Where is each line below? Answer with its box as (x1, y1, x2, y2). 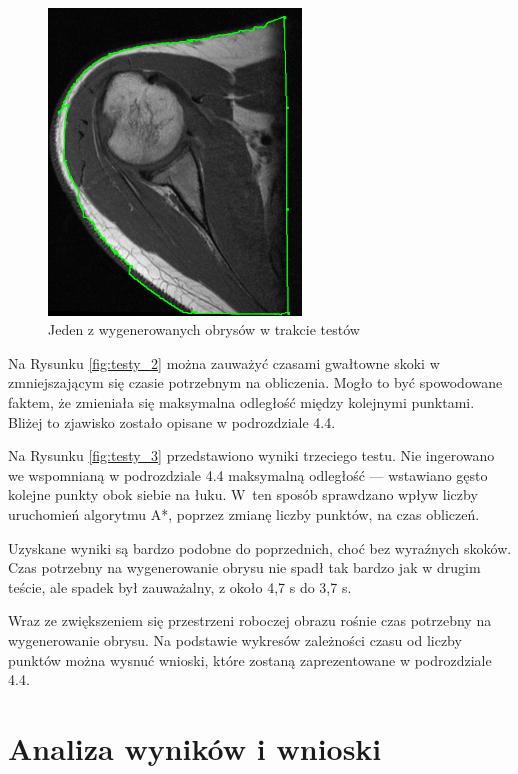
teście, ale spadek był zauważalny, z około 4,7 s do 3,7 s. (8, 576, 352, 597)
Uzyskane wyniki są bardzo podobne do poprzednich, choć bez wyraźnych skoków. (8, 537, 512, 558)
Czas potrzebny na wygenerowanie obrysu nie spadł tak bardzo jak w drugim (8, 557, 481, 578)
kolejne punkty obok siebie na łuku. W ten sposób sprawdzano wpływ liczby (8, 484, 478, 505)
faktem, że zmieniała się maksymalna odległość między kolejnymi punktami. (8, 392, 475, 412)
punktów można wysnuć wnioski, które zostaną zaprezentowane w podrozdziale (8, 649, 492, 670)
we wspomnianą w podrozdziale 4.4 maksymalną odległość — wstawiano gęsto (8, 464, 488, 485)
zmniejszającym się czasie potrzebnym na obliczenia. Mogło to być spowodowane (8, 372, 503, 393)
